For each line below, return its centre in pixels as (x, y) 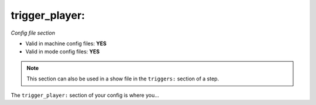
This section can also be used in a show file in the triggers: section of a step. (123, 79)
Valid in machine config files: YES (66, 43)
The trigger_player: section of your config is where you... (85, 95)
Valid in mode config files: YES (63, 52)
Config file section (33, 33)
